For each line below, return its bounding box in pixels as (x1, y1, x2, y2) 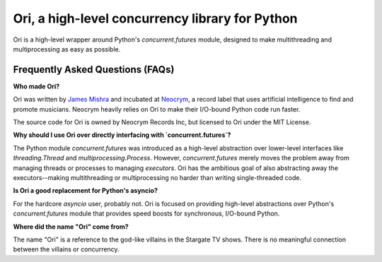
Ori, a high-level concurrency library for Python (13, 11, 298, 26)
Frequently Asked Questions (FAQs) (13, 64, 175, 76)
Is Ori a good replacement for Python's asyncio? (13, 186, 158, 195)
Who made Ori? (13, 82, 60, 90)
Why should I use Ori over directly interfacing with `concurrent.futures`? (13, 131, 231, 139)
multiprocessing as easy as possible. (13, 44, 121, 53)
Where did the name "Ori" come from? (13, 222, 129, 231)
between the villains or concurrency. (13, 245, 120, 254)
